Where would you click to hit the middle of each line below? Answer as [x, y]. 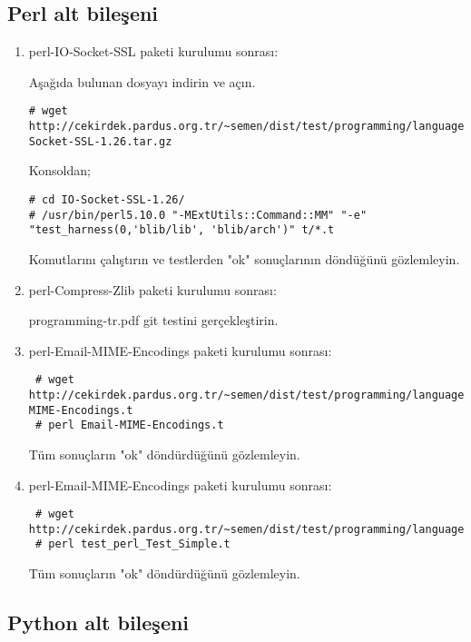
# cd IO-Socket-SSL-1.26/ [107, 199]
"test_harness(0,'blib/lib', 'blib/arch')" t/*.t [182, 230]
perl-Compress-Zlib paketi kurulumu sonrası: [152, 289]
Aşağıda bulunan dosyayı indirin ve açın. [142, 81]
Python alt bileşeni [98, 622]
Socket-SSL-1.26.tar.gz [100, 141]
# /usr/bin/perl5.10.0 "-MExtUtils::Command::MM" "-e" [198, 215]
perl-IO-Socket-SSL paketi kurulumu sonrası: [153, 51]
